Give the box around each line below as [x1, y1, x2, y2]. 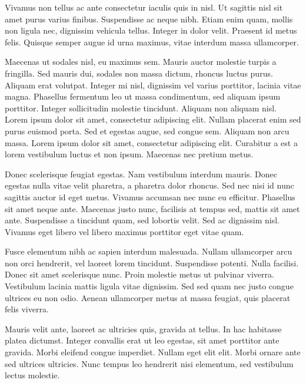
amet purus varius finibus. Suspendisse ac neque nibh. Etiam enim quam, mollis [5, 12, 293, 25]
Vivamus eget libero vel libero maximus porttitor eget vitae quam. [5, 225, 244, 237]
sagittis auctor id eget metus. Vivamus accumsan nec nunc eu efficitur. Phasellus [5, 190, 295, 203]
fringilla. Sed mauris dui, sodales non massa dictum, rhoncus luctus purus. [5, 67, 273, 79]
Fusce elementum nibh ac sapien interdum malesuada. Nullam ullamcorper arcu [5, 245, 292, 257]
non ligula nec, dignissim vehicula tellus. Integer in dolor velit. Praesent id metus [5, 24, 297, 37]
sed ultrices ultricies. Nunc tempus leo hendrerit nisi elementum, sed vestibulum [5, 357, 294, 369]
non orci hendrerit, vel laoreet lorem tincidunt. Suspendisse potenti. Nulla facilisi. [5, 256, 299, 269]
